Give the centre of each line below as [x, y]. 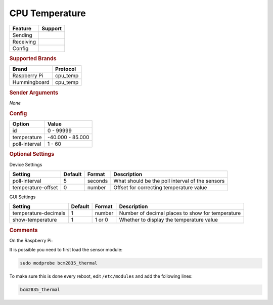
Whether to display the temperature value [169, 220]
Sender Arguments [34, 93]
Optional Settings [32, 154]
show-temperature [35, 220]
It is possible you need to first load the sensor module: [66, 250]
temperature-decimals [39, 213]
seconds [98, 181]
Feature [22, 28]
